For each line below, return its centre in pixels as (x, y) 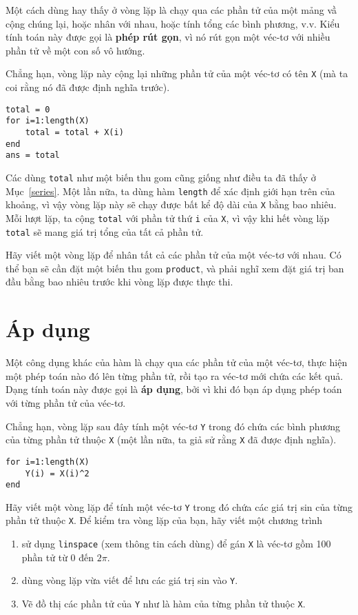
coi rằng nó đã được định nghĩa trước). (88, 87)
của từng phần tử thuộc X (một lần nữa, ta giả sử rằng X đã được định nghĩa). (171, 440)
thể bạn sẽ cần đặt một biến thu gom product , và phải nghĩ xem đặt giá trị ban (175, 268)
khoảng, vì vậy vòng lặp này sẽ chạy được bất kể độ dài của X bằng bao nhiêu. (171, 204)
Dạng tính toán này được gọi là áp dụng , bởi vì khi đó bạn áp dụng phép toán (174, 389)
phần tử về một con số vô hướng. (75, 50)
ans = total (33, 155)
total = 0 (28, 109)
